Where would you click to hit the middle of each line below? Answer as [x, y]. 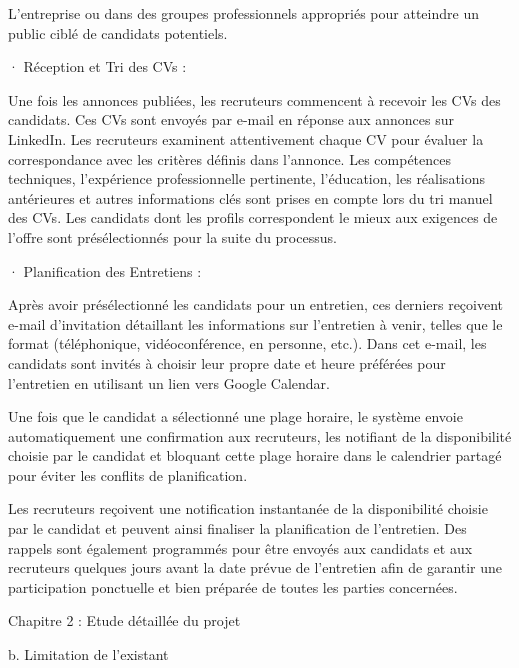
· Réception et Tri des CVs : [97, 66]
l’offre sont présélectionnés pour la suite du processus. [172, 236]
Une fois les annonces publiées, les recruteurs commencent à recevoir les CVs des [254, 99]
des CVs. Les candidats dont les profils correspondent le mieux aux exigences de [253, 217]
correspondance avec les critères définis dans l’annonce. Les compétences [229, 158]
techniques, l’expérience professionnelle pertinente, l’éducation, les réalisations [247, 178]
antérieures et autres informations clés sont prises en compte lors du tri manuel [250, 197]
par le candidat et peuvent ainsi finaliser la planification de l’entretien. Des [237, 528]
